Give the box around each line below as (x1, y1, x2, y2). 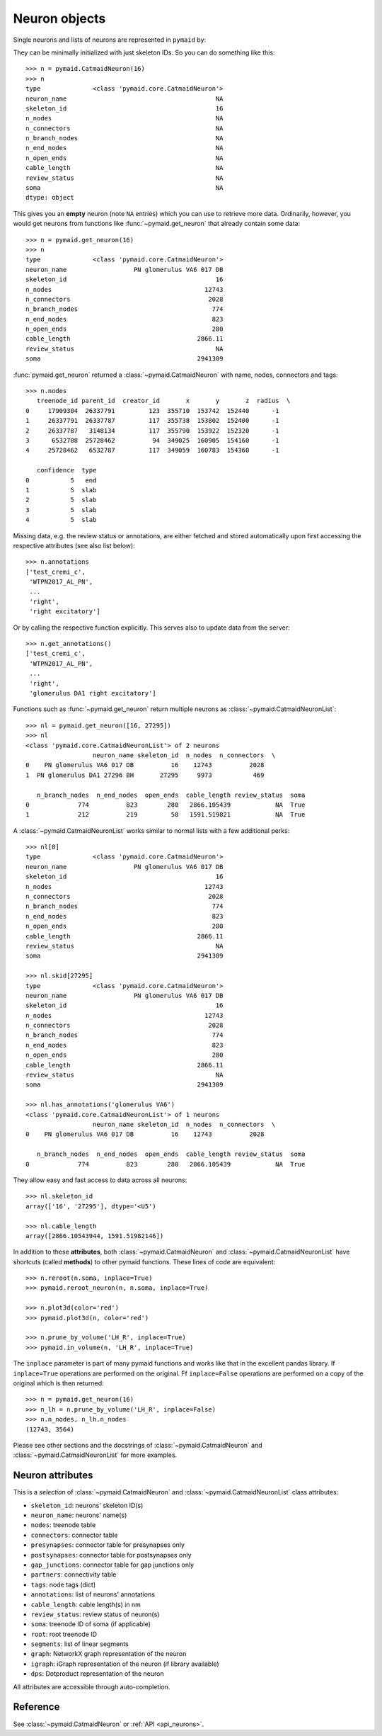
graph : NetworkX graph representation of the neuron (30, 1650, 187, 1658)
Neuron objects (13, 11, 106, 26)
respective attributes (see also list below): (13, 541, 135, 550)
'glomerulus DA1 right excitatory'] (29, 689, 157, 697)
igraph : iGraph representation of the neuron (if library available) (30, 1660, 219, 1668)
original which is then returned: (13, 1378, 104, 1388)
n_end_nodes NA (25, 144, 224, 152)
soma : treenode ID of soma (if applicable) (30, 1620, 151, 1628)
